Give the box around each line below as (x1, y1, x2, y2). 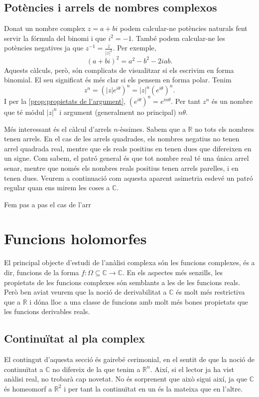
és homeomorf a (4, 383, 52, 394)
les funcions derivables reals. (4, 306, 90, 317)
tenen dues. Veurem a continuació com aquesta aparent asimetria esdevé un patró (4, 172, 253, 183)
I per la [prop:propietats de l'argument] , (4, 95, 126, 106)
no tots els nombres (195, 123, 255, 134)
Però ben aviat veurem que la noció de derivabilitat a (4, 287, 167, 297)
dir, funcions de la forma (4, 267, 79, 278)
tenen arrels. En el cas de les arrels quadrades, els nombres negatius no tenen (4, 133, 240, 144)
